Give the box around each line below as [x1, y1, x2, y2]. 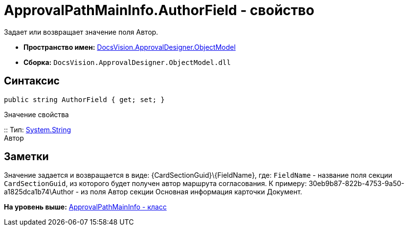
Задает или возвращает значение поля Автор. [4, 27, 159, 36]
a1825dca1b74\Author [4, 188, 74, 196]
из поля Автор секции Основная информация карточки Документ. [80, 188, 302, 196]
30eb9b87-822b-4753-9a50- [308, 179, 405, 188]
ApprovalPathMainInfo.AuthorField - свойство [4, 2, 315, 19]
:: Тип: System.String [4, 125, 71, 134]
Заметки [4, 150, 49, 163]
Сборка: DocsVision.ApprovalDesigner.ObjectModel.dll [23, 58, 231, 66]
